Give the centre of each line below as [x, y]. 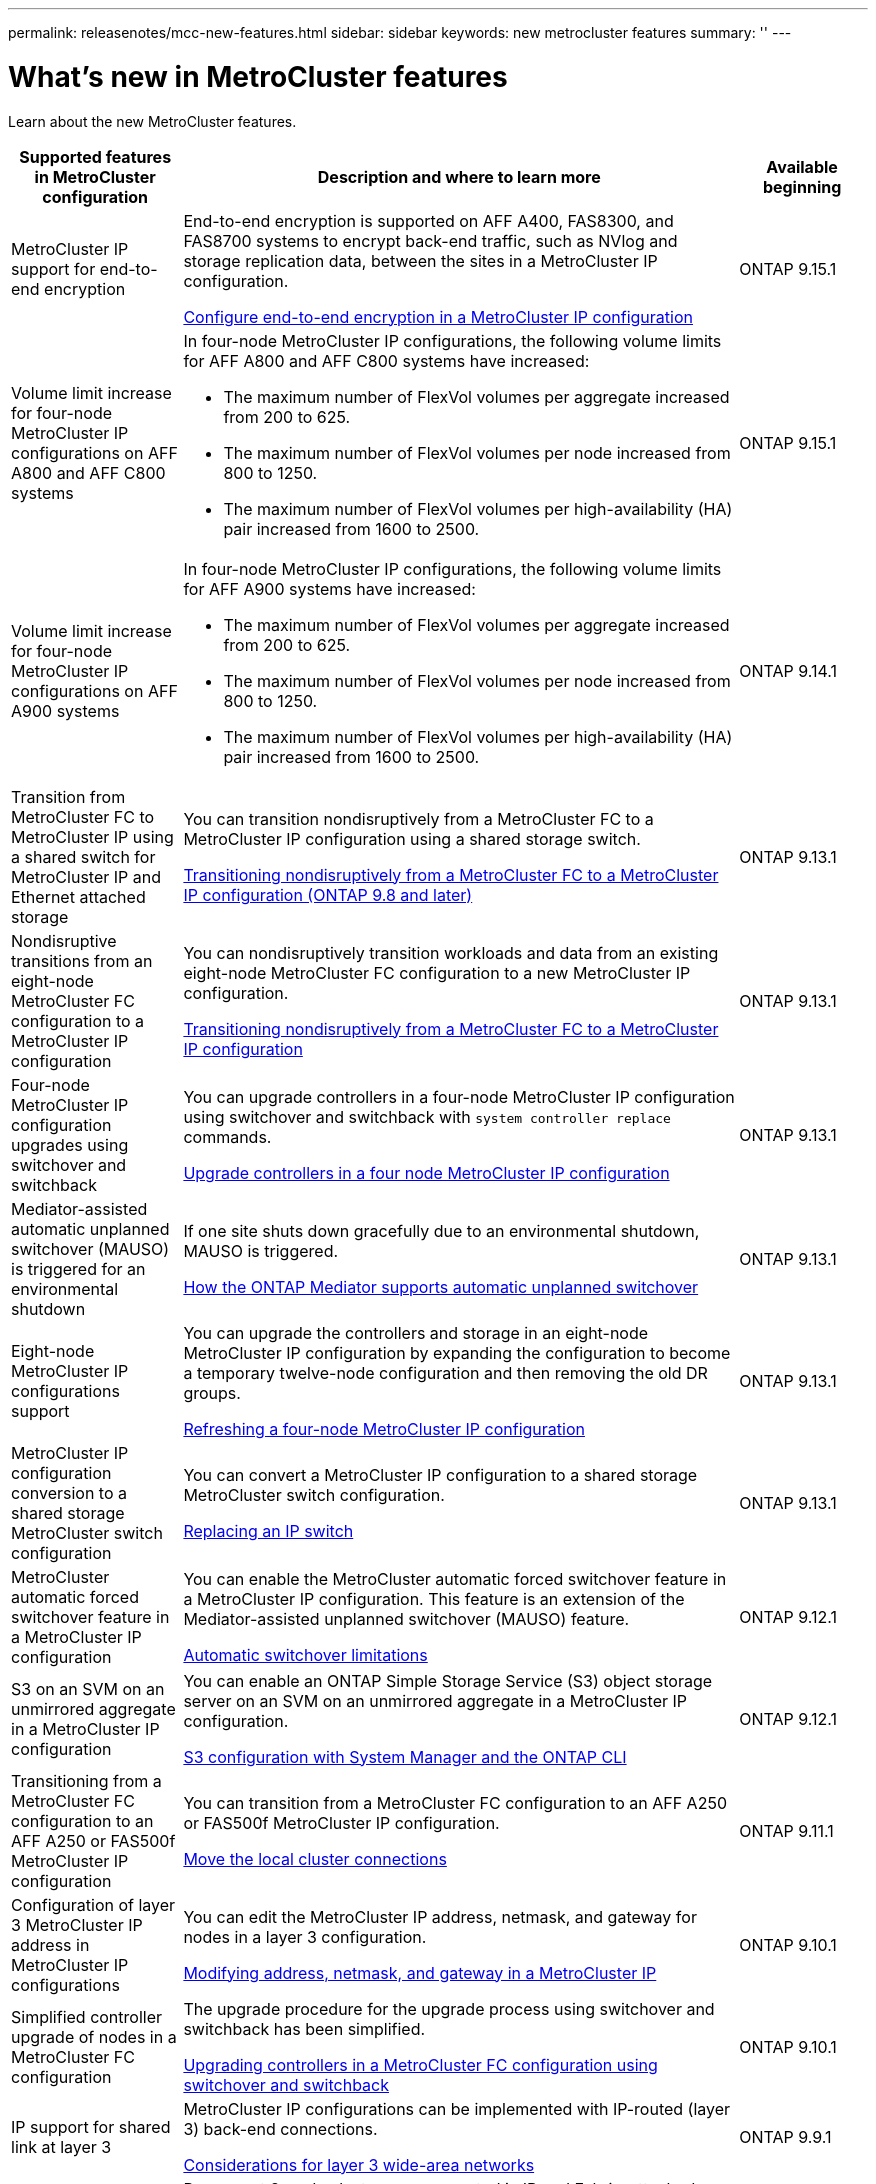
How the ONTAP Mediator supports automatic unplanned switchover [441, 1286]
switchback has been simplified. [304, 2028]
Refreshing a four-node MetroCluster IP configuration [384, 1428]
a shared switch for [83, 856]
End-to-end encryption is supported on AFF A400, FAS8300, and [428, 220]
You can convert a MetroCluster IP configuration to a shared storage [440, 1474]
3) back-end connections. [280, 2128]
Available [802, 166]
